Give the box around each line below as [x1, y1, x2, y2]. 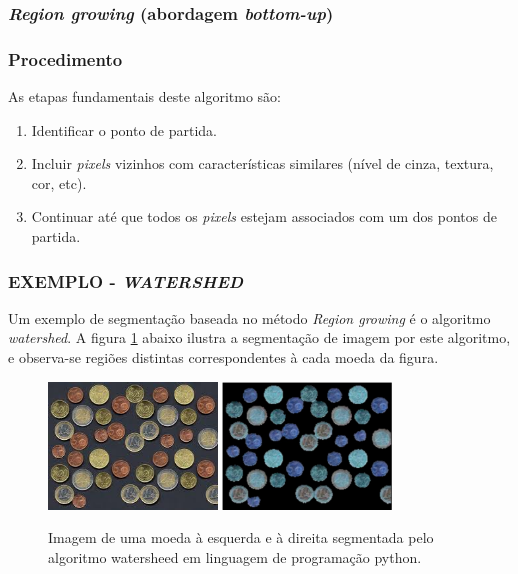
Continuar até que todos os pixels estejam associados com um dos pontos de [31, 206, 497, 227]
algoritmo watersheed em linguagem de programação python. [48, 546, 422, 567]
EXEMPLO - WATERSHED [8, 268, 244, 293]
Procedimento [8, 46, 123, 71]
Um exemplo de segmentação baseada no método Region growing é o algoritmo [8, 307, 491, 328]
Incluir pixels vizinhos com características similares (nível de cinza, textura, [31, 153, 494, 174]
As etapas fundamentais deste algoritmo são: [8, 86, 282, 107]
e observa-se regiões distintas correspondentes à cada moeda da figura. [8, 347, 439, 368]
